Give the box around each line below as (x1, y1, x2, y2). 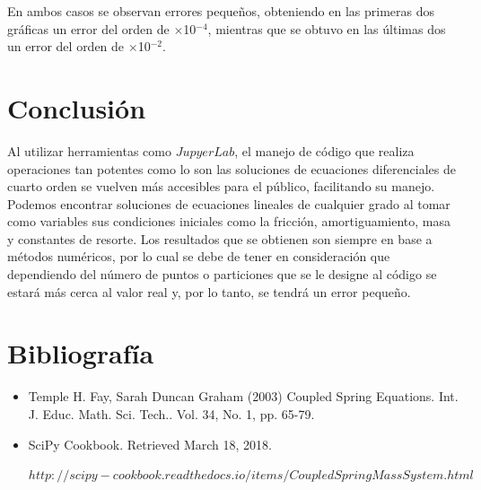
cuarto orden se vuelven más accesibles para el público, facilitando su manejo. (7, 177, 435, 196)
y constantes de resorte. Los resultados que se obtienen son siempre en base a (7, 229, 433, 248)
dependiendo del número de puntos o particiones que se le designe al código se (7, 265, 437, 284)
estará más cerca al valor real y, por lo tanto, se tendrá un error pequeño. (7, 282, 411, 301)
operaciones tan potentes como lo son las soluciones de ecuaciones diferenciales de (7, 159, 456, 178)
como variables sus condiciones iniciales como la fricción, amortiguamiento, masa (7, 212, 451, 231)
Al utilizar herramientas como (7, 141, 171, 160)
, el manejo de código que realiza (234, 141, 415, 160)
